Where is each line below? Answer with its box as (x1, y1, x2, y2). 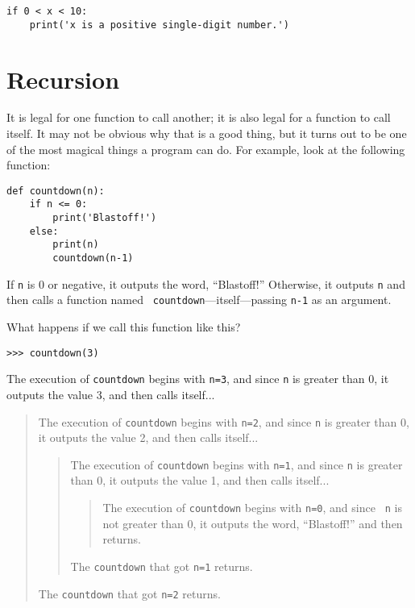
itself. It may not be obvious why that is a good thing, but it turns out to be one (6, 125, 407, 142)
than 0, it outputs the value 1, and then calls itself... (70, 472, 330, 489)
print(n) (52, 239, 99, 251)
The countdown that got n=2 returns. (38, 585, 221, 602)
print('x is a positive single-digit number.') (29, 19, 289, 31)
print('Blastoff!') (52, 212, 157, 224)
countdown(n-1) (52, 252, 134, 264)
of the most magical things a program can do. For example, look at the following (6, 140, 405, 157)
